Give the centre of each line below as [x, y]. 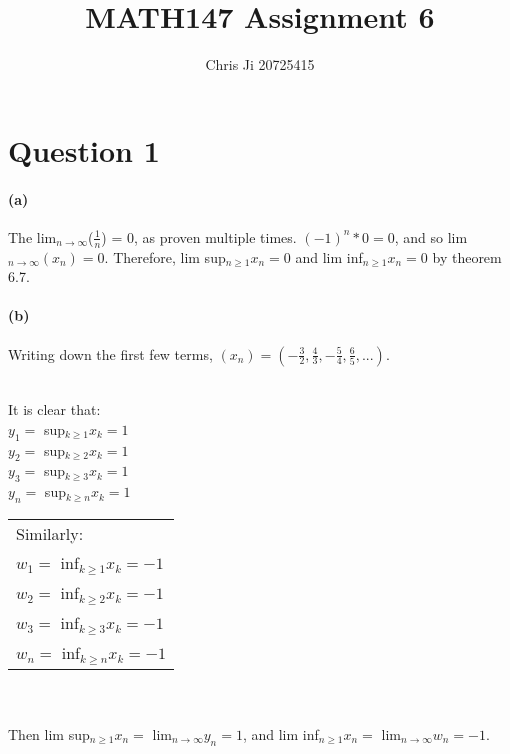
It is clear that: [54, 409]
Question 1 [84, 149]
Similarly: [50, 533]
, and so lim [431, 236]
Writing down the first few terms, [110, 353]
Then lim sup [49, 733]
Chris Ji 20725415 [260, 64]
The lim [32, 236]
